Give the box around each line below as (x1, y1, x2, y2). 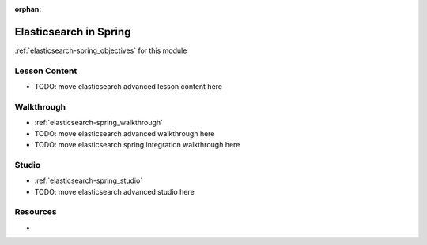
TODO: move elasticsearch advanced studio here (34, 187, 195, 196)
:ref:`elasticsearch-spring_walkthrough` (34, 118, 164, 128)
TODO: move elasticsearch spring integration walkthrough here (34, 139, 240, 149)
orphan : (14, 5, 42, 13)
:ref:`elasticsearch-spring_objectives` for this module (14, 46, 187, 55)
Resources (14, 206, 57, 217)
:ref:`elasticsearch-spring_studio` (34, 176, 143, 185)
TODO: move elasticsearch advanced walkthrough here (34, 128, 215, 138)
